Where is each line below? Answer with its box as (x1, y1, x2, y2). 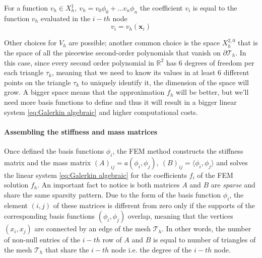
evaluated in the (40, 13, 91, 23)
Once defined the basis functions (4, 145, 104, 156)
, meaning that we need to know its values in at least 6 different (51, 67, 249, 78)
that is (238, 37, 258, 48)
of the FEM (197, 169, 233, 180)
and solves (216, 157, 248, 167)
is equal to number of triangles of (153, 234, 256, 245)
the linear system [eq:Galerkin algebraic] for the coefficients (4, 169, 187, 180)
